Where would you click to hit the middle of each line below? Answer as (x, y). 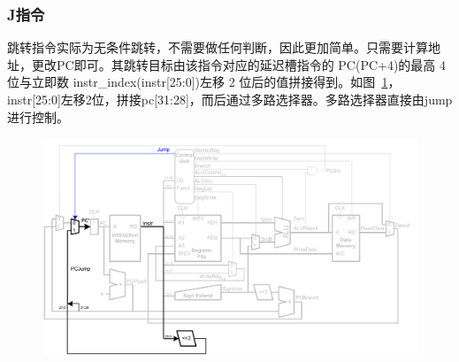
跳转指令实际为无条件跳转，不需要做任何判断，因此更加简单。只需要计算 (218, 47)
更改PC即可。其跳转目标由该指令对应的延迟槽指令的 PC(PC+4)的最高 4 (239, 64)
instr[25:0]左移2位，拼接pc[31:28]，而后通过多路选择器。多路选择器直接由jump (230, 99)
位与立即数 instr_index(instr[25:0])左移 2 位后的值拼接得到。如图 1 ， (204, 82)
